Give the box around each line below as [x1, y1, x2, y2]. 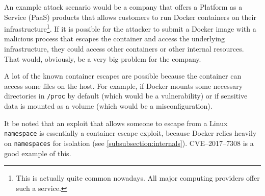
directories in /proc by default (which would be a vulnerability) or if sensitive [4, 90, 248, 101]
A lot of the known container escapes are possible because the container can [4, 70, 242, 81]
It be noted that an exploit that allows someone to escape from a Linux [4, 117, 228, 128]
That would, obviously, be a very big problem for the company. [4, 53, 201, 64]
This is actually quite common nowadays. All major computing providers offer [16, 173, 260, 183]
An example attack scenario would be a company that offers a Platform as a [4, 2, 243, 12]
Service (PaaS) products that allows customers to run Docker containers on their [4, 11, 256, 22]
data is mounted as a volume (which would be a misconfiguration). [4, 101, 213, 111]
